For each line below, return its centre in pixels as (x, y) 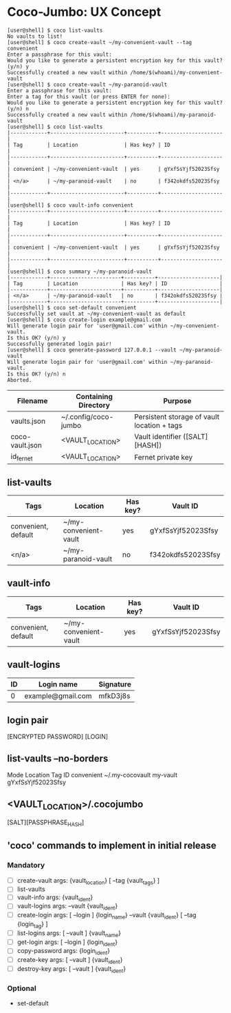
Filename (32, 400)
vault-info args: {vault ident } (55, 898)
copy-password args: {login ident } (64, 952)
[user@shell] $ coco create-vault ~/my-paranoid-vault (87, 84)
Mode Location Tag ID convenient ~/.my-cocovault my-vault (92, 775)
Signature (115, 684)
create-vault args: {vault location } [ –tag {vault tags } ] (88, 881)
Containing (94, 396)
